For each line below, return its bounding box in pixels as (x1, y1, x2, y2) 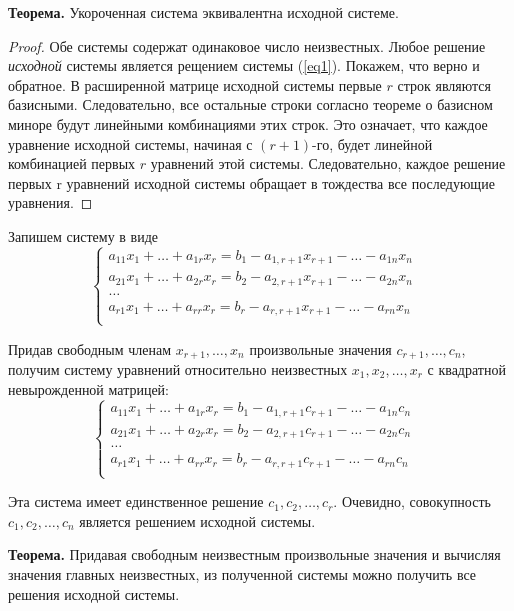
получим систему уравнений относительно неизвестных (8, 359, 348, 380)
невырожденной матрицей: (8, 378, 170, 399)
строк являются (397, 74, 491, 95)
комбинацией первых (8, 153, 136, 174)
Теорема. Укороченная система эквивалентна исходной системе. (8, 2, 399, 22)
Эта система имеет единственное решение (8, 491, 264, 512)
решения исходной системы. (8, 583, 180, 604)
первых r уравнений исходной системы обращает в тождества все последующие (8, 172, 495, 193)
